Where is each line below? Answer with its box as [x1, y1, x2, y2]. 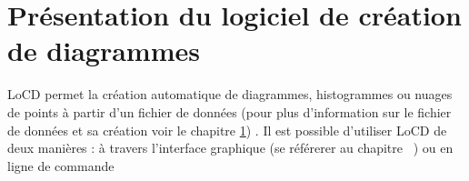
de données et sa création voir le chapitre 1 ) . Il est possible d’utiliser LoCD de [7, 120, 447, 139]
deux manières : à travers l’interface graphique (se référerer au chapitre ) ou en [7, 138, 454, 157]
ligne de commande [7, 156, 115, 175]
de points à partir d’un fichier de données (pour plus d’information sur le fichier [7, 102, 452, 121]
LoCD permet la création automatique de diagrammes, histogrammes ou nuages [7, 85, 453, 104]
